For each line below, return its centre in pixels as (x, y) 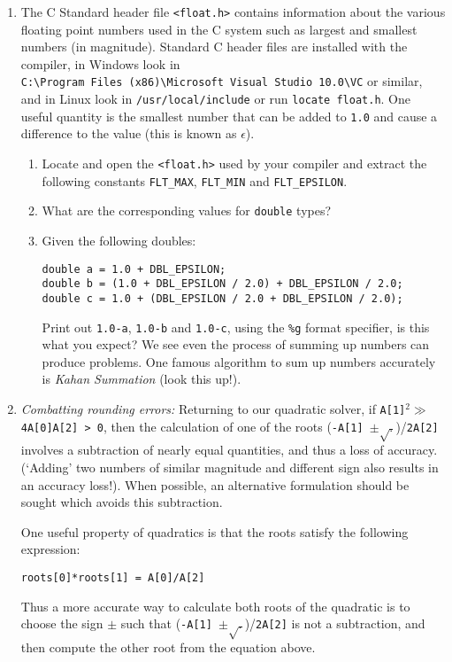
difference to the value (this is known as (129, 133)
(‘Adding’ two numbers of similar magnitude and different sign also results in (230, 467)
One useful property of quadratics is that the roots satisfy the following (215, 531)
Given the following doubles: (119, 240)
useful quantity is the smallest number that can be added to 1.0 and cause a (229, 116)
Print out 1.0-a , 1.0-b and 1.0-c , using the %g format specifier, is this (236, 327)
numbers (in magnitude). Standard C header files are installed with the (214, 47)
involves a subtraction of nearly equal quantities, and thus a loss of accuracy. (229, 450)
